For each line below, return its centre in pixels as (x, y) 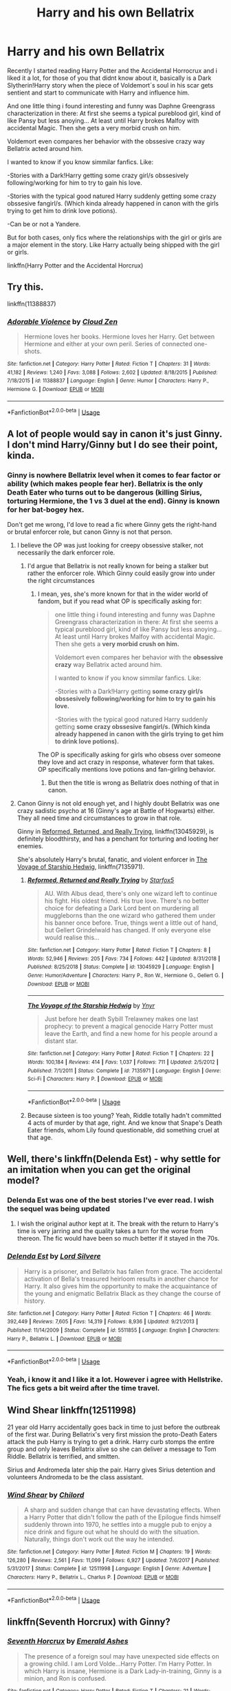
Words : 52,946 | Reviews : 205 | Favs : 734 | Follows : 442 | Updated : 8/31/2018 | (124, 959)
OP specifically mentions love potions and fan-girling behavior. (126, 770)
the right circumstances (61, 581)
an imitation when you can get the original (99, 1169)
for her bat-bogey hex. (46, 510)
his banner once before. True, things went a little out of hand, (131, 923)
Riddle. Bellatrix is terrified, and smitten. (64, 1456)
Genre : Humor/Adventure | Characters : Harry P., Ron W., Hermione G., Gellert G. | (125, 975)
